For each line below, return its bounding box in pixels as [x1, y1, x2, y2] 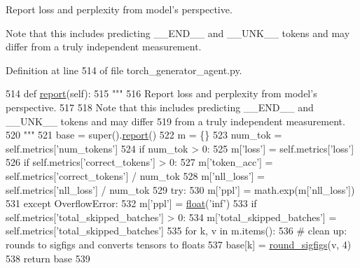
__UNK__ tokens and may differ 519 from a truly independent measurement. [6, 113, 345, 128]
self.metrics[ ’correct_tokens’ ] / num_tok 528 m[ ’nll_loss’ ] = [6, 168, 265, 183]
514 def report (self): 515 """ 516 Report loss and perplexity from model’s [6, 86, 317, 101]
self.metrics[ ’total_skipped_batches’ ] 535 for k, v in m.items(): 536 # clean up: [6, 223, 347, 238]
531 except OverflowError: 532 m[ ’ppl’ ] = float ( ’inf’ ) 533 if [6, 196, 257, 211]
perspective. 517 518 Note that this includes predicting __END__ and [6, 99, 314, 114]
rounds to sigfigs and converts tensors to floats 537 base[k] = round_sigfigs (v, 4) [6, 237, 352, 251]
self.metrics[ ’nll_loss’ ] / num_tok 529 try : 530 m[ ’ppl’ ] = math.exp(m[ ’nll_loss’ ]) [6, 182, 355, 197]
